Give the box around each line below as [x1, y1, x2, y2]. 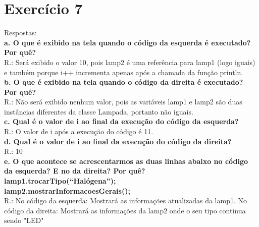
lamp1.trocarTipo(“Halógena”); [4, 176, 116, 186]
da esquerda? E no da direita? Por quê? [4, 165, 145, 176]
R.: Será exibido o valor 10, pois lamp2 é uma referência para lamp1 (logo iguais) [4, 56, 255, 67]
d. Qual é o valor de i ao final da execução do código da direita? [4, 136, 232, 146]
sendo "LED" [4, 215, 44, 225]
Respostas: [4, 27, 37, 38]
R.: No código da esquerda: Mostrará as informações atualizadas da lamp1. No [4, 195, 247, 206]
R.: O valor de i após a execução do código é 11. [4, 126, 153, 137]
